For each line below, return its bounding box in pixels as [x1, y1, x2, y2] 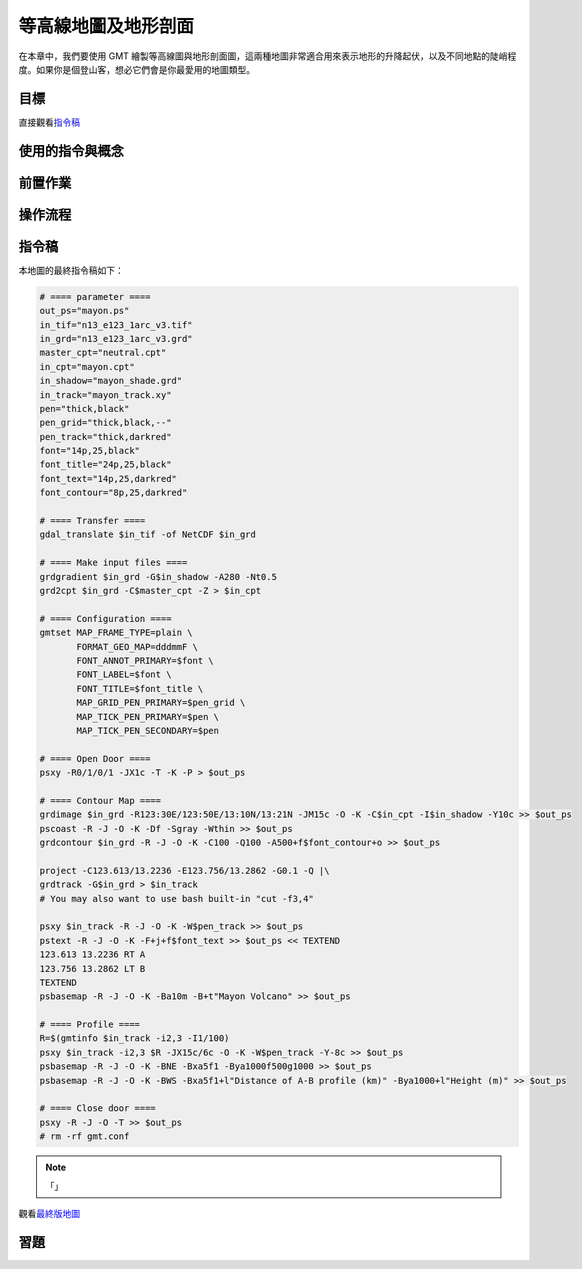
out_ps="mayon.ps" [39, 305, 130, 317]
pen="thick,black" [39, 403, 130, 414]
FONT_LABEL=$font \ [76, 669, 172, 680]
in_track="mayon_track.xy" [39, 389, 172, 400]
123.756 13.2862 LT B [39, 963, 146, 974]
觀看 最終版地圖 [18, 1207, 80, 1219]
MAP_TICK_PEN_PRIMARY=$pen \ [76, 711, 220, 722]
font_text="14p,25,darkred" [39, 473, 177, 484]
